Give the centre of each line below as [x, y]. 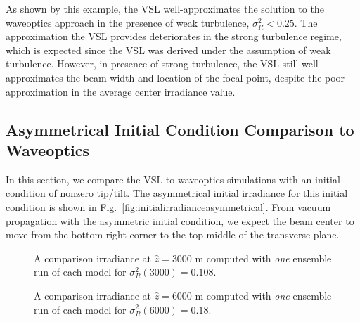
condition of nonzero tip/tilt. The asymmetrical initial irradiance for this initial [177, 193]
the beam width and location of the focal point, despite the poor [206, 77]
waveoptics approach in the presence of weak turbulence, [128, 22]
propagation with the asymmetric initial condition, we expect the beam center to [180, 220]
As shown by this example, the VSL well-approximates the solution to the [165, 8]
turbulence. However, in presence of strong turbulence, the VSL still [152, 64]
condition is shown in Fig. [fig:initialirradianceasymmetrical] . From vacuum [168, 206]
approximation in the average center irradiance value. [121, 91]
